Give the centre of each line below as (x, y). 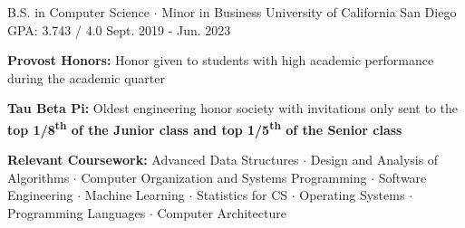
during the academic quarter (86, 77)
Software (402, 177)
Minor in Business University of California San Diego (309, 12)
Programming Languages (77, 213)
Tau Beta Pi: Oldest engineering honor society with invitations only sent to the (232, 108)
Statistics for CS (242, 195)
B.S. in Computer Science (78, 12)
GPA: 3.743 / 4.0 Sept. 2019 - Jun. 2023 (119, 29)
